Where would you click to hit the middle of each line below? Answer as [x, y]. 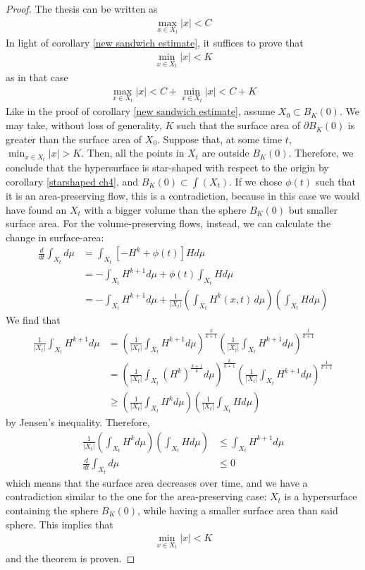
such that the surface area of [239, 125]
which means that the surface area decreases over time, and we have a [157, 482]
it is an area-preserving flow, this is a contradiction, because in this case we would [183, 195]
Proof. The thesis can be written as [82, 8]
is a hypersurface [321, 496]
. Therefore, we [321, 153]
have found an [36, 209]
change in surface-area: [55, 237]
